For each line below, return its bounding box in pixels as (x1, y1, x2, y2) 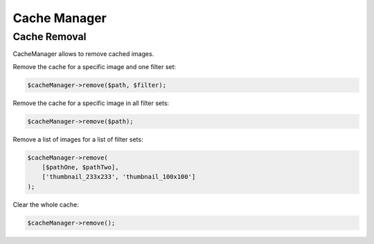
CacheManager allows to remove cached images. (12, 50, 154, 58)
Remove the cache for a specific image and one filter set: (12, 62, 177, 71)
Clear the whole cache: (12, 200, 80, 209)
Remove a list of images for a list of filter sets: (12, 135, 143, 143)
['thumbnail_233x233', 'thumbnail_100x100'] (42, 173, 196, 181)
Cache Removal (12, 30, 87, 43)
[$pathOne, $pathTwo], (42, 163, 119, 171)
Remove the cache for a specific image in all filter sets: (12, 99, 170, 107)
